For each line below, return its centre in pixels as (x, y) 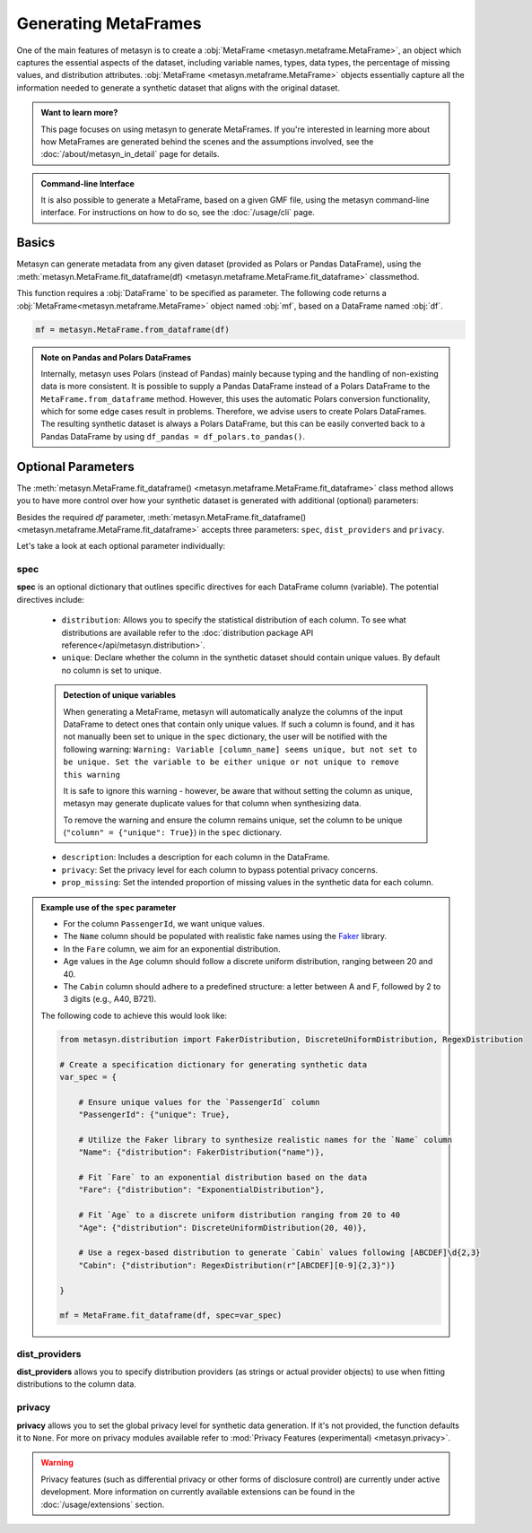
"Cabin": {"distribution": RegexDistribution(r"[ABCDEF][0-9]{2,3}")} (237, 1265)
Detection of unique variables (120, 695)
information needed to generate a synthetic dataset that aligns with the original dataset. (179, 87)
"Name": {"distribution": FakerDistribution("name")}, (201, 1152)
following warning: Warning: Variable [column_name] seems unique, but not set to (240, 749)
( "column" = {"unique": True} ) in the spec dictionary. (173, 832)
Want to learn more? (79, 113)
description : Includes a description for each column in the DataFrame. (196, 858)
